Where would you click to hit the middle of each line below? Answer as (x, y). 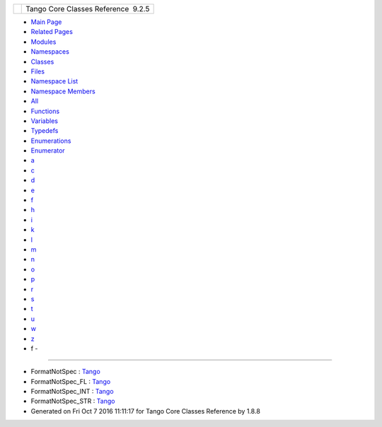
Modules (44, 42)
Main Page (46, 22)
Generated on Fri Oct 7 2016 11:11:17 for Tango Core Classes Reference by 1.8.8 (146, 411)
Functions (45, 111)
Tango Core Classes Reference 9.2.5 (88, 9)
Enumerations (51, 141)
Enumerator (48, 151)
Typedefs (45, 131)
